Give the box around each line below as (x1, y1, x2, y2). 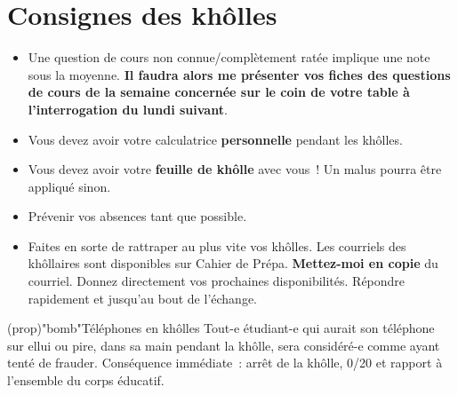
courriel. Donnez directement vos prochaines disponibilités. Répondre (28, 272, 406, 290)
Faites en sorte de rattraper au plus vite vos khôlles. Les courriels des (28, 236, 406, 255)
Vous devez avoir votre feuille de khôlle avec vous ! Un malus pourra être (28, 160, 442, 178)
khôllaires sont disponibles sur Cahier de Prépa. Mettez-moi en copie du (28, 254, 438, 273)
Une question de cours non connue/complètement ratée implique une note (28, 48, 430, 67)
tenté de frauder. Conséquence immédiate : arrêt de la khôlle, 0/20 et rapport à (7, 353, 443, 372)
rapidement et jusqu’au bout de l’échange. (28, 288, 257, 307)
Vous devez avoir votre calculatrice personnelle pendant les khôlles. (28, 130, 403, 148)
